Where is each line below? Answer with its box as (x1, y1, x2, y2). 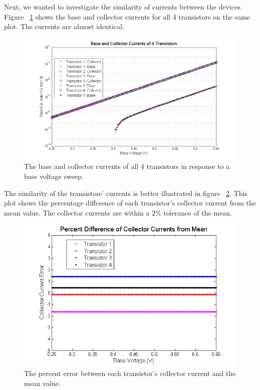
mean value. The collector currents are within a (4, 207, 150, 218)
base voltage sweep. (24, 171, 84, 181)
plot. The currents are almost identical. (4, 21, 124, 32)
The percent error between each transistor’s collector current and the (24, 367, 236, 378)
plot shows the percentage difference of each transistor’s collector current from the (4, 198, 256, 208)
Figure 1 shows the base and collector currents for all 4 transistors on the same (4, 11, 250, 22)
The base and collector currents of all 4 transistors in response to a (24, 161, 230, 171)
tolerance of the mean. (163, 207, 232, 218)
